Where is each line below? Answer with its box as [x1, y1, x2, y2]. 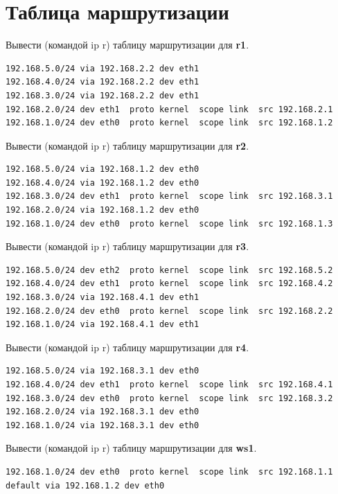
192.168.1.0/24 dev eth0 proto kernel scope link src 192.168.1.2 [6, 118, 333, 128]
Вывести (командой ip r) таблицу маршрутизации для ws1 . [6, 441, 257, 455]
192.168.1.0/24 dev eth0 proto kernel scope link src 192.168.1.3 [6, 218, 333, 229]
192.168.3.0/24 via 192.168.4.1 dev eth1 [6, 292, 199, 303]
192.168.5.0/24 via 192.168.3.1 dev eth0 [6, 366, 199, 376]
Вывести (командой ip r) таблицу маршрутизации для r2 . [6, 138, 249, 152]
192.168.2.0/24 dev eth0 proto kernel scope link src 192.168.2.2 [6, 306, 333, 316]
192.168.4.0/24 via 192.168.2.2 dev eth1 [6, 77, 199, 87]
